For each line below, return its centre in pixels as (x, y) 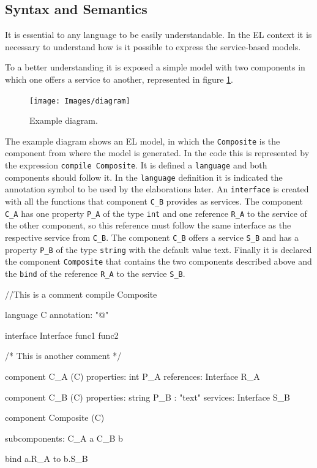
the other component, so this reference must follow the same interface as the (148, 225)
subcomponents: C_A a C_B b (64, 438)
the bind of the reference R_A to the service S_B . (95, 273)
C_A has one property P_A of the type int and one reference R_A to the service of (156, 213)
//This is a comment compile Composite (81, 294)
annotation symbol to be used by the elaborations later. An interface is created (157, 189)
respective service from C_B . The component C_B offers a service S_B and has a (152, 237)
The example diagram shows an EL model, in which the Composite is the (143, 141)
